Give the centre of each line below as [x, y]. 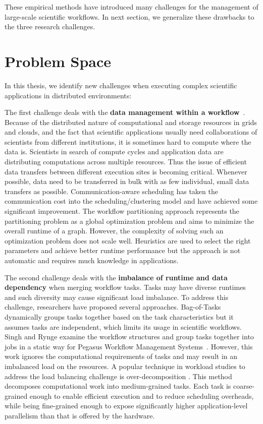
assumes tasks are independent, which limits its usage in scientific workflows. [123, 326]
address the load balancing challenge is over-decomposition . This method [118, 376]
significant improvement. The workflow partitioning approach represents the [122, 211]
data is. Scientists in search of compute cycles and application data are [114, 152]
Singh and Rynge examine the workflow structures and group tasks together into [129, 337]
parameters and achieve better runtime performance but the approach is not [123, 250]
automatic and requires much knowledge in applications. [92, 260]
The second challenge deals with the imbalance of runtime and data [116, 277]
